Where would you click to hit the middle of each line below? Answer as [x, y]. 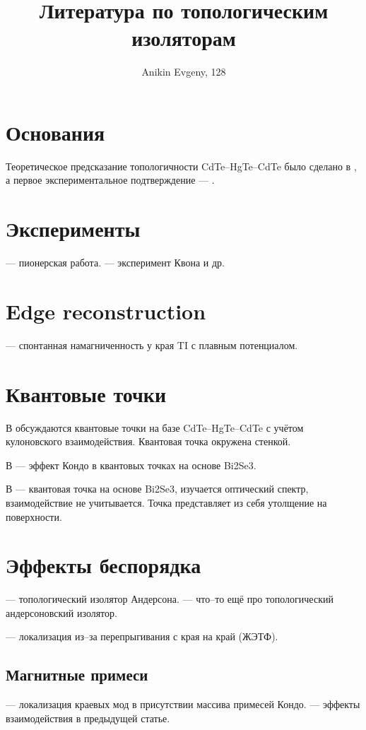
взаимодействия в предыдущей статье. [88, 718]
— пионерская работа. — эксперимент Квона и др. [115, 263]
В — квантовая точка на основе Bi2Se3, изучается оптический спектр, [157, 489]
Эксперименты [73, 229]
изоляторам [184, 38]
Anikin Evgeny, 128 [184, 72]
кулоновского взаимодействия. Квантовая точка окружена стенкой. [148, 441]
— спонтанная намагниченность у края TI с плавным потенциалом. [152, 345]
